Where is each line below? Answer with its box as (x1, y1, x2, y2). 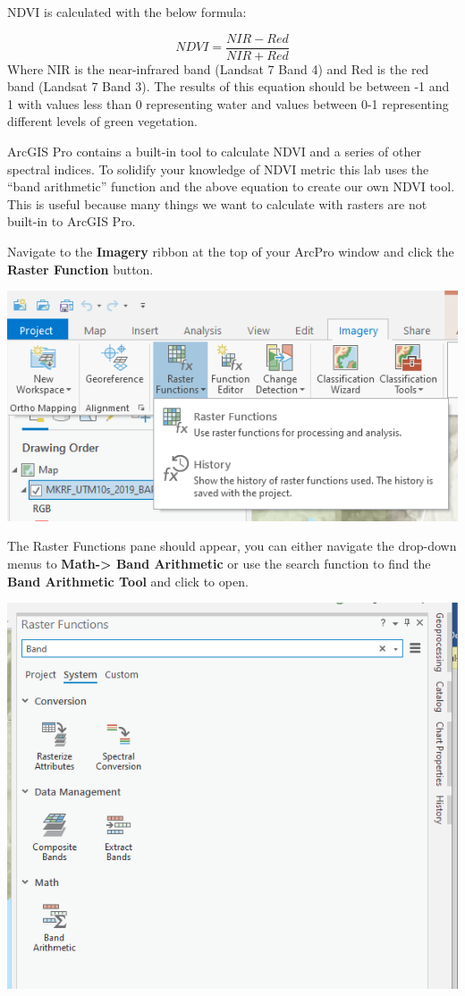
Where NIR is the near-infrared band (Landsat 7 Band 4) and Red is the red (7, 59, 429, 78)
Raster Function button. (7, 259, 154, 278)
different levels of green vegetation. (7, 112, 198, 131)
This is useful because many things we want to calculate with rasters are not (7, 194, 427, 213)
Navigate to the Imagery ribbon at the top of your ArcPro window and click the (7, 242, 454, 260)
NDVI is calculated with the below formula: (7, 3, 247, 21)
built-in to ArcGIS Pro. (7, 212, 136, 231)
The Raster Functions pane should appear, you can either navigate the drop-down (7, 536, 457, 555)
